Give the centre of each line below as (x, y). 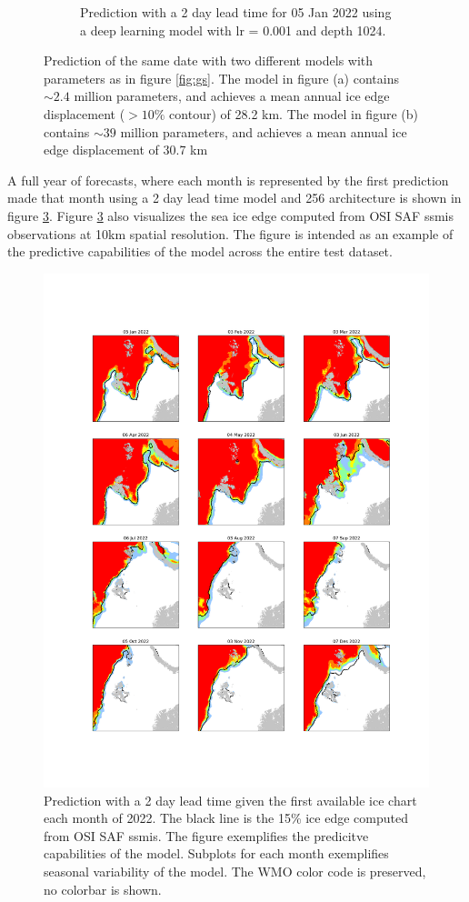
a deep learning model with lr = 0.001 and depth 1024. (233, 30)
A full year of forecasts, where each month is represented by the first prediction (228, 180)
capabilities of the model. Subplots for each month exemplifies (216, 853)
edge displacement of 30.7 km (126, 150)
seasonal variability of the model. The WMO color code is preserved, (235, 872)
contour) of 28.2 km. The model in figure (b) (294, 113)
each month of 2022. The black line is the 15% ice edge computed (226, 818)
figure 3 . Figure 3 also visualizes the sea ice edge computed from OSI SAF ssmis (230, 215)
